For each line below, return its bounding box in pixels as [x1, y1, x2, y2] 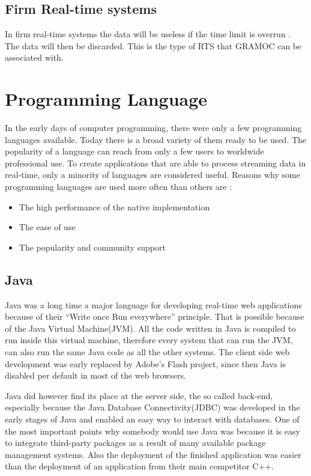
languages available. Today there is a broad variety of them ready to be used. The [5, 133, 307, 145]
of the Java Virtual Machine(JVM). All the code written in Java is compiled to [5, 322, 296, 334]
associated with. [5, 51, 64, 64]
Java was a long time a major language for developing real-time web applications [5, 298, 302, 311]
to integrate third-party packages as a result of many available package [5, 436, 266, 449]
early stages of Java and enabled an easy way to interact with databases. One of [5, 413, 300, 425]
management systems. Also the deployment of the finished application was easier [5, 448, 301, 460]
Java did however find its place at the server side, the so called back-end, [5, 389, 273, 401]
